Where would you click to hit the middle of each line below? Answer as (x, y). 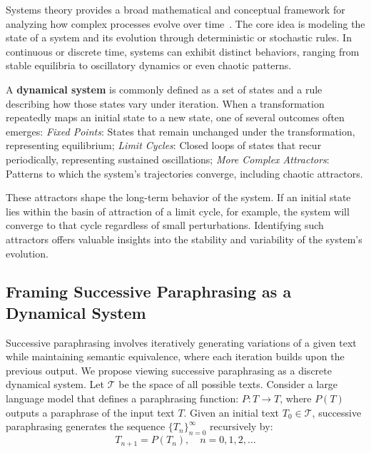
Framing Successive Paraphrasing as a (149, 291)
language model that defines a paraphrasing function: (122, 398)
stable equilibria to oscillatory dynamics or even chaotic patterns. (149, 65)
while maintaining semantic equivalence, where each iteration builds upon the (175, 356)
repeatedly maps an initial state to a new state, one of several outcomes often (175, 117)
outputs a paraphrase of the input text (90, 412)
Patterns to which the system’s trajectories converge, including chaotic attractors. (184, 173)
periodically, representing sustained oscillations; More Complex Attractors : (168, 159)
